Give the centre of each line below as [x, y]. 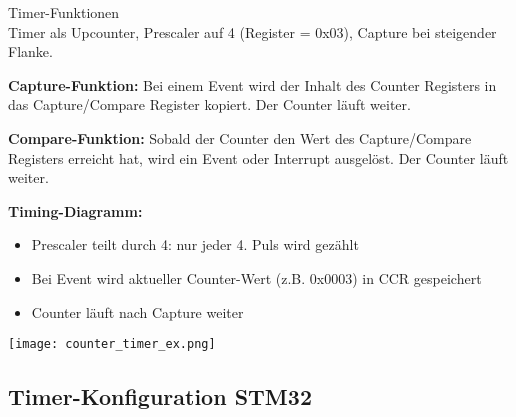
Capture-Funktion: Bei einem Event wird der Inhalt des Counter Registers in [252, 84]
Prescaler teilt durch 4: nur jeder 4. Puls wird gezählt [195, 244]
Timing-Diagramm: [75, 210]
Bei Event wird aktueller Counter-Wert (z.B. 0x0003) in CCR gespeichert [256, 277]
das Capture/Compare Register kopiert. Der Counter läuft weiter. [209, 104]
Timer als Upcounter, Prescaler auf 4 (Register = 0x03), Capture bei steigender [252, 31]
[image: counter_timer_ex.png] [112, 344]
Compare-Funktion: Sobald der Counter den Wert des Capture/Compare [240, 137]
